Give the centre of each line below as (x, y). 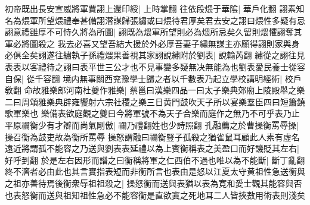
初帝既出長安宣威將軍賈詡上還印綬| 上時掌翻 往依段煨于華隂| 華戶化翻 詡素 (151, 8)
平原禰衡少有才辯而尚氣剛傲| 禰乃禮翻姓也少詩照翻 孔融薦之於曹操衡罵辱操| (152, 124)
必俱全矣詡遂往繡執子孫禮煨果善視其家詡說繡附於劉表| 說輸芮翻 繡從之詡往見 (155, 55)
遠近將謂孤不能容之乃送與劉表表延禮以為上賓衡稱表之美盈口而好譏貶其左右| (152, 148)
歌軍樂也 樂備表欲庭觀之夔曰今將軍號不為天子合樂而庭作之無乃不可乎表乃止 (152, 113)
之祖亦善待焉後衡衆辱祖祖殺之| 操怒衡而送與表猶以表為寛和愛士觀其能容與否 (154, 183)
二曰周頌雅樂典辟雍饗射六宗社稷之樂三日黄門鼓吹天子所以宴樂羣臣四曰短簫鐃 (155, 101)
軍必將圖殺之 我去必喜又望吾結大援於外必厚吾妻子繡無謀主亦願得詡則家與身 (152, 43)
